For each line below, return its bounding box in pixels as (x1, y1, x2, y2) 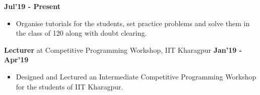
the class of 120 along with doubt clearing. (16, 28, 147, 38)
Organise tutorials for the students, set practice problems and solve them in (16, 18, 250, 28)
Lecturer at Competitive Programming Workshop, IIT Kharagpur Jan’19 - (4, 44, 242, 55)
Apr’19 (4, 54, 29, 65)
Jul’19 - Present (4, 1, 60, 11)
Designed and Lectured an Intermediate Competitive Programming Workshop (16, 71, 256, 81)
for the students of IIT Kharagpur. (16, 81, 123, 91)
